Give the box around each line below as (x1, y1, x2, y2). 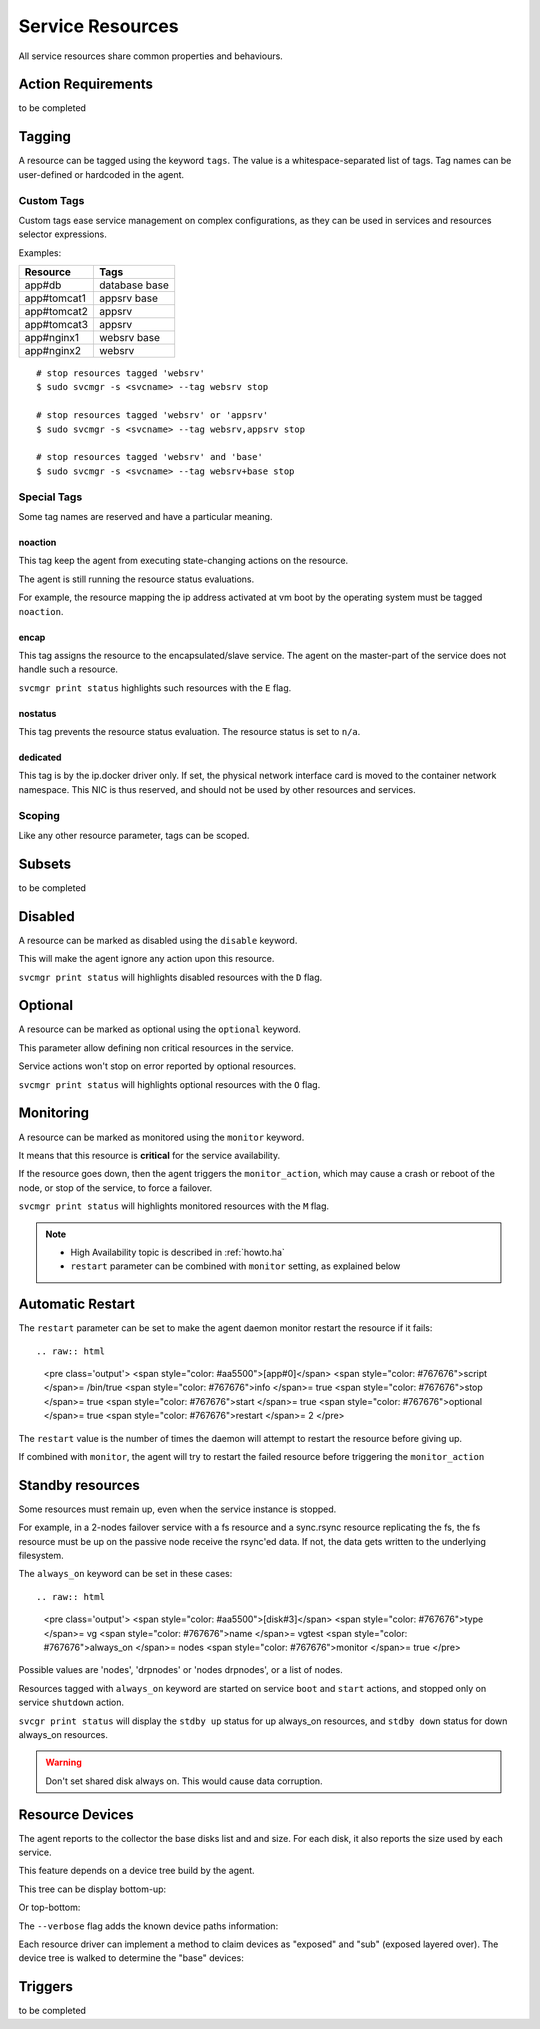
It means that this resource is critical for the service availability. (18, 1149, 280, 1161)
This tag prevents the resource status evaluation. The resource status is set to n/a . (18, 726, 361, 738)
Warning (45, 1756, 82, 1769)
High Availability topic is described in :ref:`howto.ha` (70, 1246, 285, 1258)
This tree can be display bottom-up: (18, 1883, 167, 1895)
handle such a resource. (18, 663, 119, 675)
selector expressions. (18, 228, 107, 240)
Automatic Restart (18, 1296, 135, 1313)
